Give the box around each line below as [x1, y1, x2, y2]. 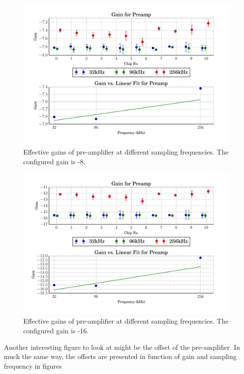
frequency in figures [4, 360, 62, 371]
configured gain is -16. [23, 325, 89, 335]
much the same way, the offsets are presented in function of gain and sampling [4, 351, 237, 361]
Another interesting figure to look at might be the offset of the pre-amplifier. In [4, 342, 240, 352]
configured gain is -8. [23, 156, 85, 166]
